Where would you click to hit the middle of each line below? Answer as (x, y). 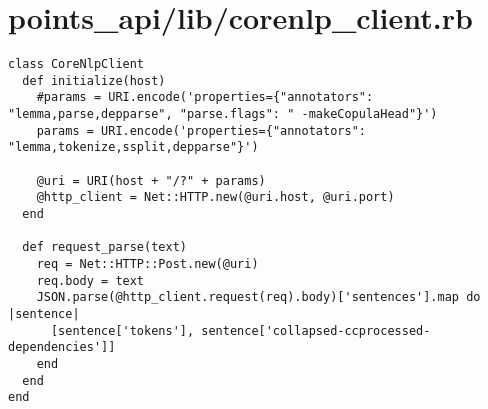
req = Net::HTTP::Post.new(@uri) (147, 264)
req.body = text (90, 280)
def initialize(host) (94, 80)
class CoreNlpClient (76, 64)
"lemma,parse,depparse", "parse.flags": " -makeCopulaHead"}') (223, 114)
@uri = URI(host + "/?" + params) (151, 180)
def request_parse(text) (104, 247)
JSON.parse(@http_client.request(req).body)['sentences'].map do (258, 297)
